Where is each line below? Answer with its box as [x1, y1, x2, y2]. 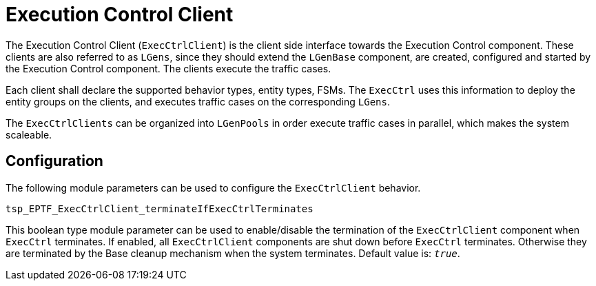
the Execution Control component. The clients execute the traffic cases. [6, 62, 331, 74]
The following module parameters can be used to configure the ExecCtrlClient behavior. [6, 181, 421, 194]
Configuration [6, 152, 103, 170]
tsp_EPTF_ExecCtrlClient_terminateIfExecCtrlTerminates [6, 203, 314, 214]
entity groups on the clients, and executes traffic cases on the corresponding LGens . [6, 95, 390, 108]
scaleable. [6, 128, 52, 141]
